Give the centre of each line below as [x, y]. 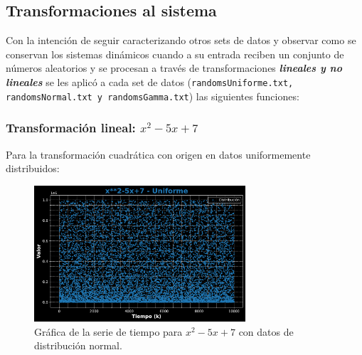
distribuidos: [33, 168]
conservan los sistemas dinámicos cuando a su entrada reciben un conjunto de [175, 54]
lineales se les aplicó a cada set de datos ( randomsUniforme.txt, [150, 81]
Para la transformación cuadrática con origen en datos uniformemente [158, 154]
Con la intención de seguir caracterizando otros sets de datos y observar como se [181, 40]
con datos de [266, 331]
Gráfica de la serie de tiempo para [108, 331]
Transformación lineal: [71, 128]
